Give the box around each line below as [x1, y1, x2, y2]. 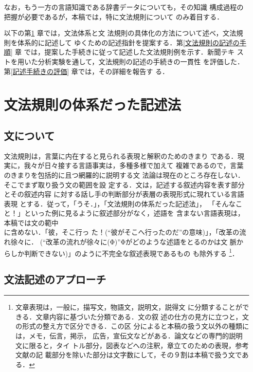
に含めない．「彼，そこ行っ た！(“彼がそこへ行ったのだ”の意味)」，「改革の [4, 227, 239, 237]
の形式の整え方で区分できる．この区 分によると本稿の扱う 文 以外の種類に [15, 321, 249, 331]
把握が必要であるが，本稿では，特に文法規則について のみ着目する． [4, 11, 224, 21]
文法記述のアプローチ [4, 272, 106, 287]
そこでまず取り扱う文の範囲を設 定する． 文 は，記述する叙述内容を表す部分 [4, 179, 245, 189]
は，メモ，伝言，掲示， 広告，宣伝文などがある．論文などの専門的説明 [15, 330, 243, 340]
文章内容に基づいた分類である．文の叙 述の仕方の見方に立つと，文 [36, 311, 249, 321]
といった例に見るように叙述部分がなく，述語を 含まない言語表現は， [24, 208, 245, 218]
